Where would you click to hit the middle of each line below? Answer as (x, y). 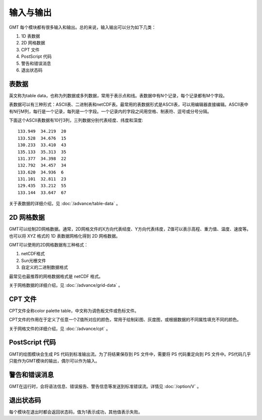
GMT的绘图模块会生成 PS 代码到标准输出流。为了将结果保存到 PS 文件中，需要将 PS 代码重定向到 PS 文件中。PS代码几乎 (130, 354)
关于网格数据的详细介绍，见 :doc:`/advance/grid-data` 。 (66, 285)
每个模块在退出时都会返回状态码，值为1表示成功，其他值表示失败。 (76, 412)
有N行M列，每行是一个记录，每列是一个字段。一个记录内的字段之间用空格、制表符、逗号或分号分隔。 (110, 111)
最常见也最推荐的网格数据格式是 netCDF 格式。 (56, 276)
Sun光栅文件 (33, 261)
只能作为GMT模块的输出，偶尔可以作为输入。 (54, 361)
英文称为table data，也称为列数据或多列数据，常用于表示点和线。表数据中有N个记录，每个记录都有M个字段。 (118, 95)
